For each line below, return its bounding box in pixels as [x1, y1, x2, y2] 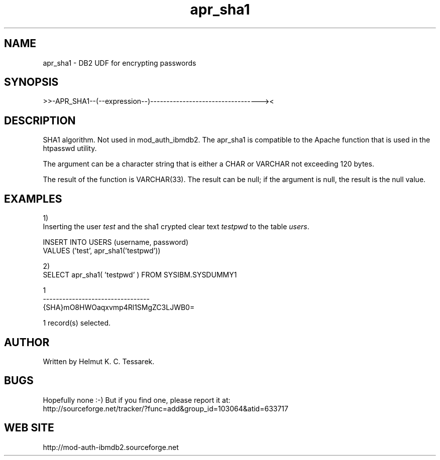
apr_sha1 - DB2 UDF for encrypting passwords [43, 58, 196, 67]
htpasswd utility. [43, 144, 97, 153]
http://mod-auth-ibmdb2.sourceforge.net [43, 442, 179, 451]
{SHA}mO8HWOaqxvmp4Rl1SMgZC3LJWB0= [43, 303, 195, 312]
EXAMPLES [4, 192, 62, 205]
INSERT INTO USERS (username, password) [43, 238, 189, 247]
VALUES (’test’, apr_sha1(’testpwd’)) [43, 246, 161, 255]
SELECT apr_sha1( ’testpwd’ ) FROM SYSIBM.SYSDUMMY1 [43, 270, 237, 279]
